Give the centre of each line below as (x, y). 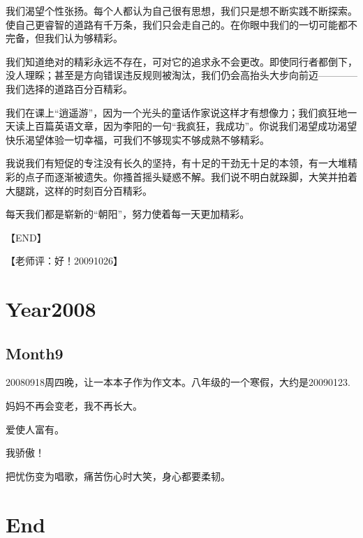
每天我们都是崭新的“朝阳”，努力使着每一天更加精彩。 (128, 214)
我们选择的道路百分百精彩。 (69, 88)
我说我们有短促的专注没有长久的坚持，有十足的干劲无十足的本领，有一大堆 (177, 163)
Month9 (35, 353)
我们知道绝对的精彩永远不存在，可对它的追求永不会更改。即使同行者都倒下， (181, 61)
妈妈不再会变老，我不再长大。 (74, 406)
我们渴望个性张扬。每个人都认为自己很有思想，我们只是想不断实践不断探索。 (181, 10)
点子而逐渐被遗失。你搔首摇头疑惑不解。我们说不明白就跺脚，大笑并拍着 (191, 176)
